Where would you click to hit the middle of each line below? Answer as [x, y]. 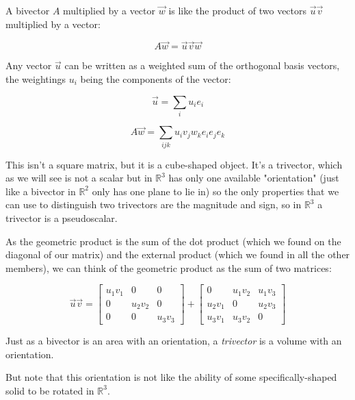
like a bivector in [41, 191]
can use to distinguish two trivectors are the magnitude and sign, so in [154, 204]
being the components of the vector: [156, 79]
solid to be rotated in [50, 390]
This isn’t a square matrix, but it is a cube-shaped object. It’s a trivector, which [174, 164]
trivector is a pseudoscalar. [62, 218]
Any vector [29, 65]
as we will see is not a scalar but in [79, 178]
